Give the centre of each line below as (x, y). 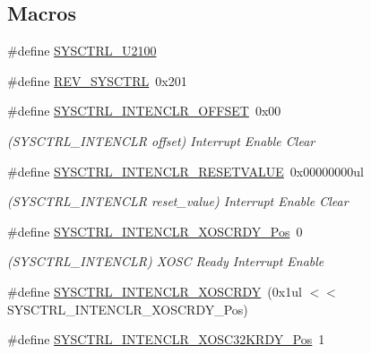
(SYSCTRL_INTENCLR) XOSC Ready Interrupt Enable (166, 261)
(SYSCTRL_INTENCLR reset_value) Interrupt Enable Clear (178, 201)
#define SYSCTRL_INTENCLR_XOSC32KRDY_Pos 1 (166, 339)
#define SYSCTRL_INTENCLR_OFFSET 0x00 (144, 111)
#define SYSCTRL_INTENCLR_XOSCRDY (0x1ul (155, 291)
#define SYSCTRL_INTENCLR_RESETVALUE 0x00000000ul (185, 171)
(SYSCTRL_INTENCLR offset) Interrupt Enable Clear (161, 140)
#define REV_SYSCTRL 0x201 (97, 80)
